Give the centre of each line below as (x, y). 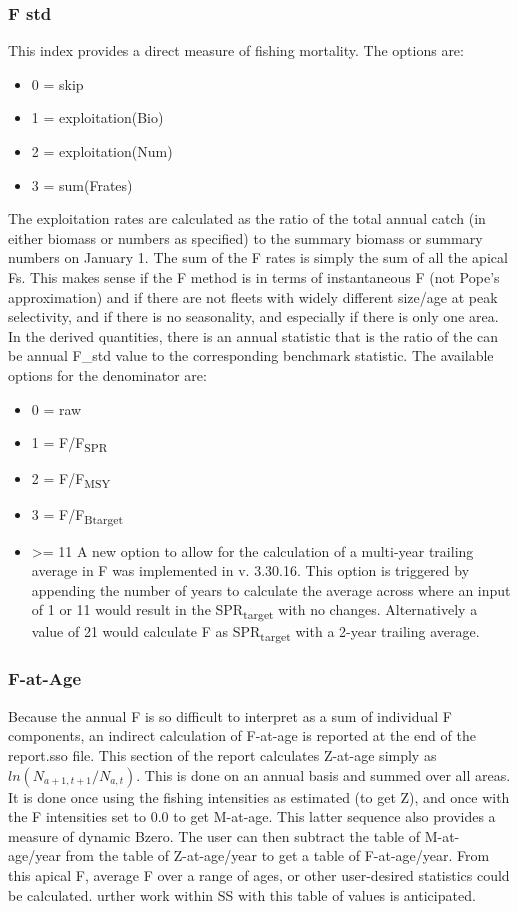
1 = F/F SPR (69, 443)
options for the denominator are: (107, 374)
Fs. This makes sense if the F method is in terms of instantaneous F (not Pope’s (254, 276)
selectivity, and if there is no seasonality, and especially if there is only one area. (253, 316)
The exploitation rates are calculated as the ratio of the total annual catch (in (247, 218)
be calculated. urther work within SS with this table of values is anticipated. (242, 894)
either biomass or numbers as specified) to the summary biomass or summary (245, 237)
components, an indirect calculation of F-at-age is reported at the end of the (242, 735)
